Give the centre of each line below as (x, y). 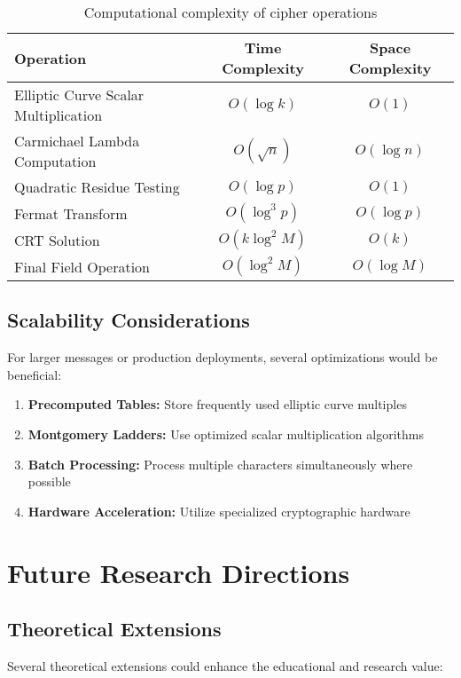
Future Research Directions (179, 572)
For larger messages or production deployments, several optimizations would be (223, 357)
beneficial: (35, 374)
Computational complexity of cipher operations (230, 12)
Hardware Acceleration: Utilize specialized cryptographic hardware (219, 511)
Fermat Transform (71, 213)
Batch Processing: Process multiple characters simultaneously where (220, 464)
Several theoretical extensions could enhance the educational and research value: (225, 665)
